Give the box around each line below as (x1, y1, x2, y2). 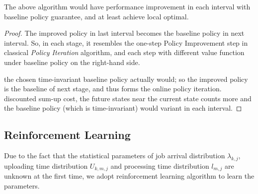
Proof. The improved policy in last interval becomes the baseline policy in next (4, 28, 245, 38)
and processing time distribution (110, 160, 209, 171)
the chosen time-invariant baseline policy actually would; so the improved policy (4, 73, 248, 84)
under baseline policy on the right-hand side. (4, 57, 140, 67)
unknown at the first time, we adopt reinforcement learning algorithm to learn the (4, 171, 255, 181)
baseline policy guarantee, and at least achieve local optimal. (4, 11, 189, 21)
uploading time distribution (4, 160, 88, 171)
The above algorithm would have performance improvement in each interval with (4, 1, 251, 11)
